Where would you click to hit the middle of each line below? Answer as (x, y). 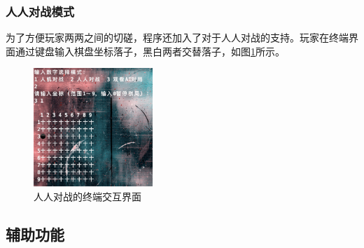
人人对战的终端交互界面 (87, 196)
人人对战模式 (40, 11)
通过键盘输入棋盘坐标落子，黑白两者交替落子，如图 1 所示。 (150, 51)
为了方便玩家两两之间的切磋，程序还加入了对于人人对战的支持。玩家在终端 (177, 37)
